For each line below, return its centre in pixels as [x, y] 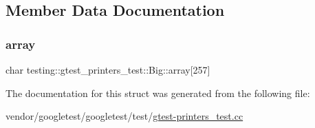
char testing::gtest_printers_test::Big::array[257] [108, 70]
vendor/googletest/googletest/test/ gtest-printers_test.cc [124, 116]
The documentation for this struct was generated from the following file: [158, 93]
